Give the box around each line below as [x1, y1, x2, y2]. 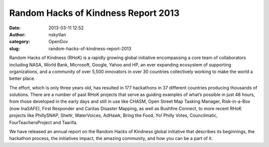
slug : [9, 45, 20, 52]
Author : [9, 31, 26, 37]
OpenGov [48, 39, 68, 45]
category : [9, 39, 30, 45]
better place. [9, 75, 36, 81]
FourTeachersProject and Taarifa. [9, 119, 78, 125]
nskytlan [48, 31, 66, 37]
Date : [9, 25, 21, 31]
